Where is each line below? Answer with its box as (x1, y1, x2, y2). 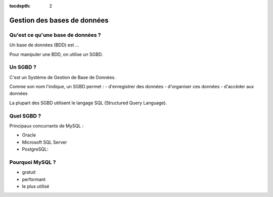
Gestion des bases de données (9, 16, 109, 25)
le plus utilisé (22, 183, 50, 189)
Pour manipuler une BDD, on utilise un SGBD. (9, 51, 103, 57)
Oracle (22, 132, 36, 138)
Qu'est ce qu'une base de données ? (9, 31, 101, 38)
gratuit (22, 169, 36, 175)
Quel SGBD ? (9, 112, 41, 119)
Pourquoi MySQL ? (9, 159, 56, 166)
